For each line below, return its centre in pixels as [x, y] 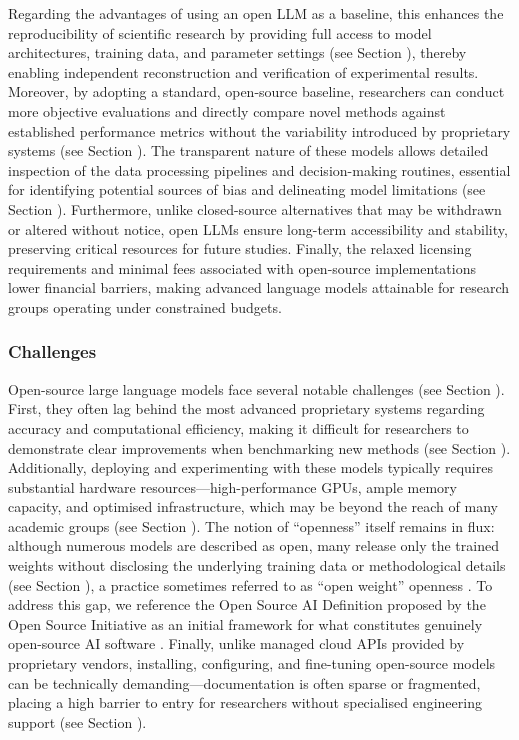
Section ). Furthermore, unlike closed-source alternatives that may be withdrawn [255, 208]
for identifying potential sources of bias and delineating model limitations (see [247, 189]
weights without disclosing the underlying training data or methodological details [257, 565]
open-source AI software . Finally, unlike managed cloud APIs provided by [236, 643]
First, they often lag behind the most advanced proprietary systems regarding [246, 408]
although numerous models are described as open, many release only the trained [253, 545]
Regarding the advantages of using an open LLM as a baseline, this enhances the [256, 13]
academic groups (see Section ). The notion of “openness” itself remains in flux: [251, 525]
